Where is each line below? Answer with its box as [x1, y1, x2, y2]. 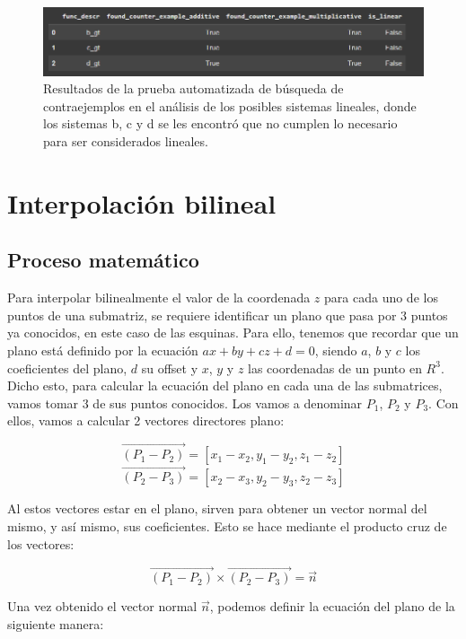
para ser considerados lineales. [43, 131, 208, 150]
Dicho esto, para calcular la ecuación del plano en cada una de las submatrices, [7, 376, 443, 395]
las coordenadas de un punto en [248, 358, 422, 377]
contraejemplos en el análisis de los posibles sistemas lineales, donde [43, 96, 417, 115]
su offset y [141, 358, 198, 377]
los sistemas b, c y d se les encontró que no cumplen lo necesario [43, 114, 398, 133]
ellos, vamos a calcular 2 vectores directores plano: [7, 411, 285, 430]
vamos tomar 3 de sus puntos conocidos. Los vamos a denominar [7, 393, 363, 412]
